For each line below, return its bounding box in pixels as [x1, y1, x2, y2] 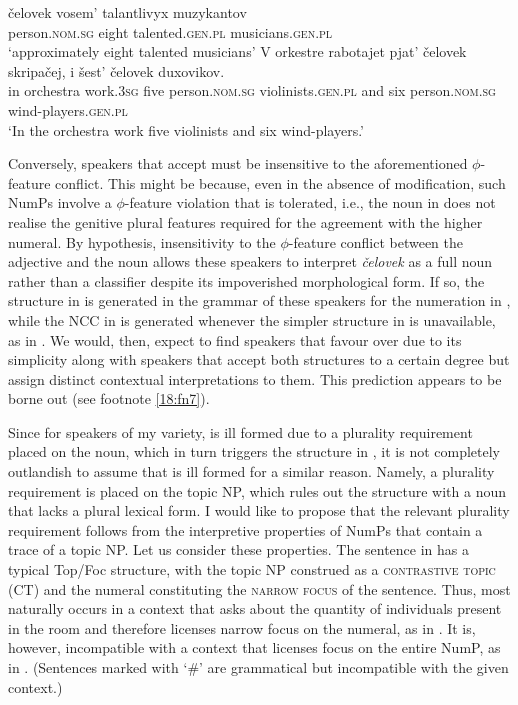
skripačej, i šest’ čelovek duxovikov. [8, 60, 225, 81]
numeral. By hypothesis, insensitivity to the [8, 231, 276, 252]
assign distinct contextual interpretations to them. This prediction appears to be [8, 368, 502, 389]
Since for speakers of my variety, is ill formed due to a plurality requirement [8, 421, 473, 442]
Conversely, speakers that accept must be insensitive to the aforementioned [8, 153, 468, 174]
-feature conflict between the [288, 231, 463, 252]
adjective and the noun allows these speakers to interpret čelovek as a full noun [8, 251, 493, 272]
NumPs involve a [8, 192, 112, 213]
